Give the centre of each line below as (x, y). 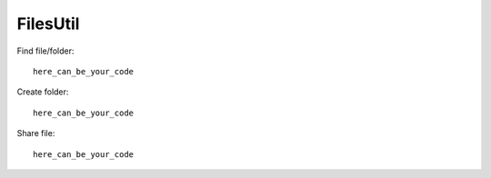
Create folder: (43, 92)
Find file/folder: (45, 51)
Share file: (36, 133)
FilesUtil (48, 24)
